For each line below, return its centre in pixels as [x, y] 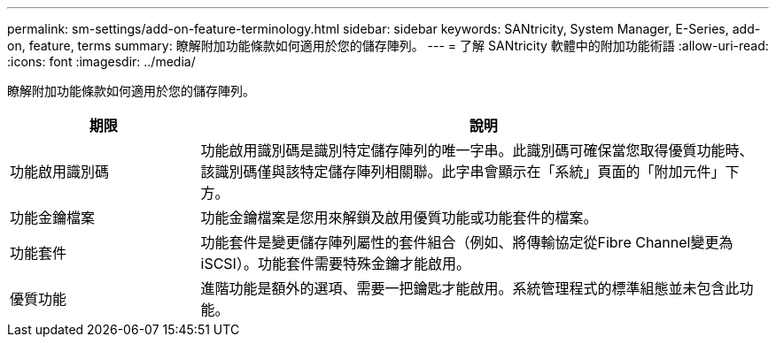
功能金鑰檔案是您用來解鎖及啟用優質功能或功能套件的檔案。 [399, 218]
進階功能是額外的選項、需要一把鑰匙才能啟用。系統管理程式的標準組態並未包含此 [470, 288]
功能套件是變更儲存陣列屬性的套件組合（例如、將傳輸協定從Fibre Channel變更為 [467, 242]
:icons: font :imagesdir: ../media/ [101, 61]
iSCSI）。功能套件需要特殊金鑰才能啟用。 [335, 264]
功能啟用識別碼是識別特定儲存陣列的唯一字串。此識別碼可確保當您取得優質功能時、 [477, 150]
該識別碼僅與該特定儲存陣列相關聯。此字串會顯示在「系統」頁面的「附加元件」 [463, 172]
